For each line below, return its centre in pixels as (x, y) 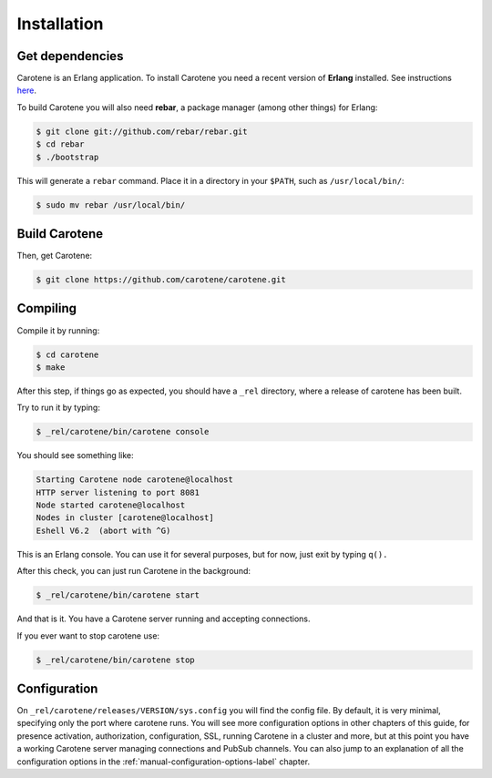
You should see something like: (75, 456)
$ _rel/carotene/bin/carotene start (118, 595)
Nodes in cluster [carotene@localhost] (125, 518)
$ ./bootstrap (67, 157)
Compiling (47, 308)
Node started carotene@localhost (111, 505)
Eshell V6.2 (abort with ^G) (103, 530)
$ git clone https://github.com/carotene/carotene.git (161, 280)
